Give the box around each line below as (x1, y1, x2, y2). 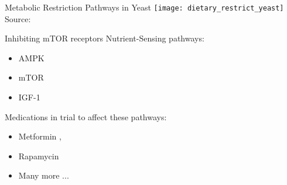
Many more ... (18, 169, 69, 181)
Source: (5, 12, 31, 25)
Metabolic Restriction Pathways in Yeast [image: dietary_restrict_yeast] (5, 1, 284, 13)
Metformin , (18, 130, 61, 142)
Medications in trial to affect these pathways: (5, 110, 167, 123)
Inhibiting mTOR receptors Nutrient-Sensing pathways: (5, 32, 204, 44)
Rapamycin (18, 149, 59, 162)
